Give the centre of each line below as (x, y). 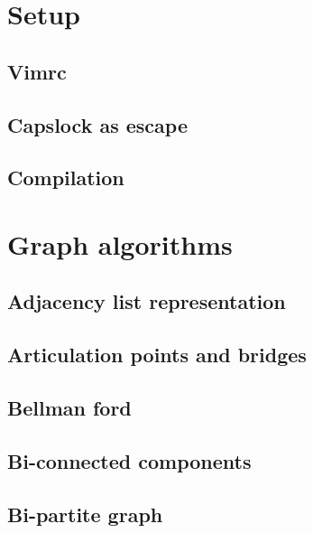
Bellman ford (69, 408)
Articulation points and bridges (157, 355)
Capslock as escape (97, 124)
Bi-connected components (129, 460)
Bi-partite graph (85, 514)
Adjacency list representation (147, 301)
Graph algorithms (120, 243)
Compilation (66, 178)
